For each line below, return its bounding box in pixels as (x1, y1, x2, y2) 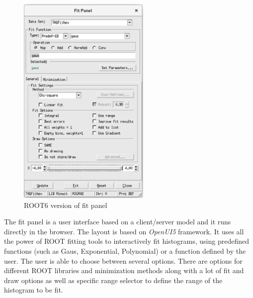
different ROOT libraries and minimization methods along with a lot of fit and (4, 265, 244, 276)
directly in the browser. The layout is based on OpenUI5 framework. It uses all (4, 226, 244, 236)
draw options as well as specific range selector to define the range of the (4, 275, 223, 285)
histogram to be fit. (4, 285, 63, 295)
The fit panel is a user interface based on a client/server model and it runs (4, 216, 231, 227)
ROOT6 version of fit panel (24, 199, 107, 210)
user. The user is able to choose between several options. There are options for (4, 255, 243, 266)
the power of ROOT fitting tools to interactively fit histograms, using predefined (4, 236, 250, 246)
